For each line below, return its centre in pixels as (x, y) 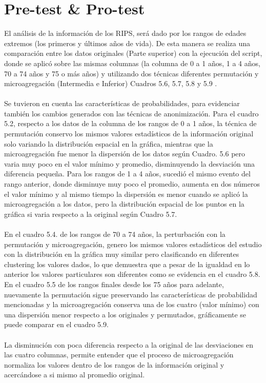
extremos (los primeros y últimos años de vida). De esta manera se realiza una (127, 43)
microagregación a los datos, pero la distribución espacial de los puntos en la (124, 204)
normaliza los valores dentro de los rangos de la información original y (114, 364)
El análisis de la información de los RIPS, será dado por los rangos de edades (125, 33)
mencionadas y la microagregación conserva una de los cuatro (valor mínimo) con (132, 304)
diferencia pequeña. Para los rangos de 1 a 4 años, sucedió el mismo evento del (127, 174)
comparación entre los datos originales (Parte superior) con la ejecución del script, (133, 53)
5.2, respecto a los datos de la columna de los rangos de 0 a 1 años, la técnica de (130, 123)
